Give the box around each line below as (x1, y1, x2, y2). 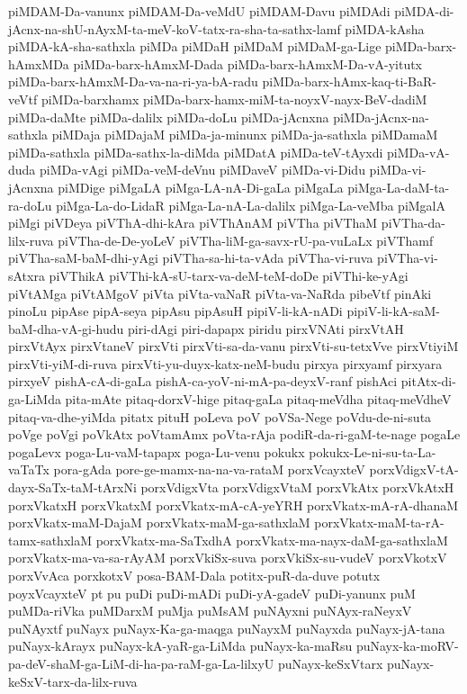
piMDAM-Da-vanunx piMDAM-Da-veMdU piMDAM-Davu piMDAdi (8, 2, 391, 20)
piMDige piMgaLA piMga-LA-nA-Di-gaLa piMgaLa (58, 177, 344, 196)
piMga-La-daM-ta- (347, 177, 450, 196)
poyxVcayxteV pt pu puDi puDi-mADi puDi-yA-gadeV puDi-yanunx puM (8, 583, 416, 602)
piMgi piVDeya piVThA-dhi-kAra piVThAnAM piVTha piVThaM (8, 213, 378, 232)
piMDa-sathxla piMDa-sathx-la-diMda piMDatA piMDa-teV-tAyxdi (8, 142, 383, 161)
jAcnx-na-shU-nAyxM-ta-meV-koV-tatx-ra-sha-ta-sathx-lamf (8, 19, 341, 38)
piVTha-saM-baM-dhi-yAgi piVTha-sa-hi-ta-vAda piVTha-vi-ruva (8, 248, 373, 267)
